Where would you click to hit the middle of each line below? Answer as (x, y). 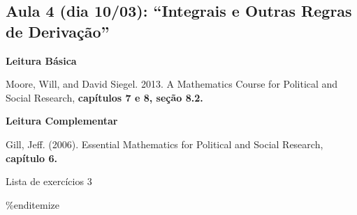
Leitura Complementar (62, 121)
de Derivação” (58, 31)
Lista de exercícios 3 (49, 181)
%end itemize (32, 204)
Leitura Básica (41, 60)
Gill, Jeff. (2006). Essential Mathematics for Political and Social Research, (165, 144)
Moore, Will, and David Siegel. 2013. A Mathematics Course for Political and (172, 84)
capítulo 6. (31, 158)
